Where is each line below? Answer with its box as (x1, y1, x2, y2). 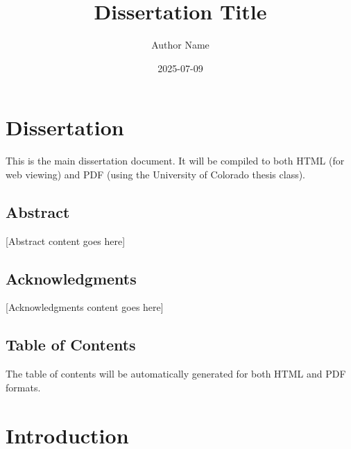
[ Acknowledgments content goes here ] (6, 300, 164, 314)
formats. (6, 380, 41, 394)
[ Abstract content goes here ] (6, 233, 126, 248)
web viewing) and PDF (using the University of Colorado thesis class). (6, 167, 306, 181)
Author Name (151, 37, 209, 52)
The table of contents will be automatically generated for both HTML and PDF (6, 366, 346, 381)
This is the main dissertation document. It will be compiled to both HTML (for (6, 153, 345, 168)
